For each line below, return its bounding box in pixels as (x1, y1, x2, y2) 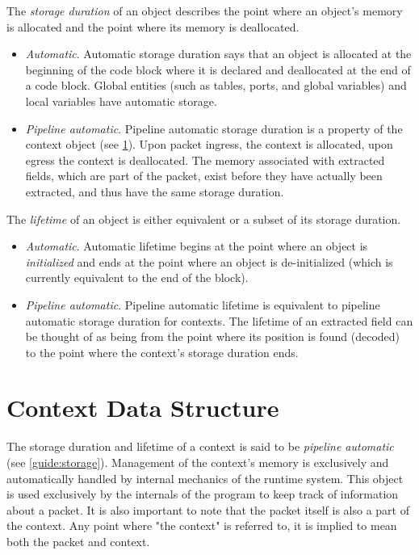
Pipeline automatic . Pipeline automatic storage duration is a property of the (25, 120, 403, 137)
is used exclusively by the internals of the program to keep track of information (6, 486, 399, 502)
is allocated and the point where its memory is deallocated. (6, 18, 300, 35)
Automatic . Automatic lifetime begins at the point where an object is (25, 238, 368, 254)
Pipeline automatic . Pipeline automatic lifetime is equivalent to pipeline (25, 296, 380, 313)
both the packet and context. (6, 532, 150, 549)
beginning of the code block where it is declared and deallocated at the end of (25, 61, 411, 78)
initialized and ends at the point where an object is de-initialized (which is (25, 253, 393, 270)
